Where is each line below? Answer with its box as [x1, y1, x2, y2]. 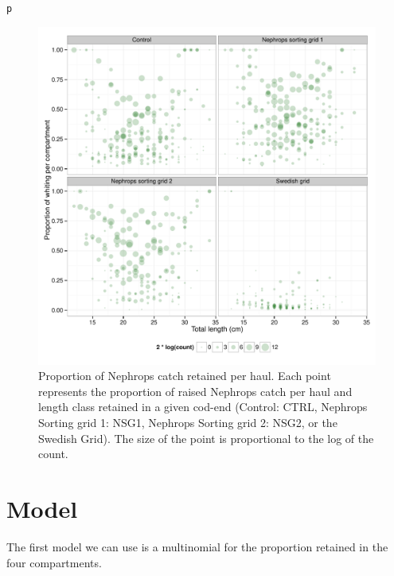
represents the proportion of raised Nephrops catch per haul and [38, 382, 353, 399]
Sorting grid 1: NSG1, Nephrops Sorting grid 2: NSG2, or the [38, 414, 337, 431]
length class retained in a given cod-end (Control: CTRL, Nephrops [38, 398, 368, 415]
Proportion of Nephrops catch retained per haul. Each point [38, 367, 331, 384]
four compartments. [6, 554, 102, 570]
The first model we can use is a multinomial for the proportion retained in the [6, 538, 388, 554]
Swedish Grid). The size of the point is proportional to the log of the [38, 429, 374, 446]
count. [38, 445, 68, 462]
